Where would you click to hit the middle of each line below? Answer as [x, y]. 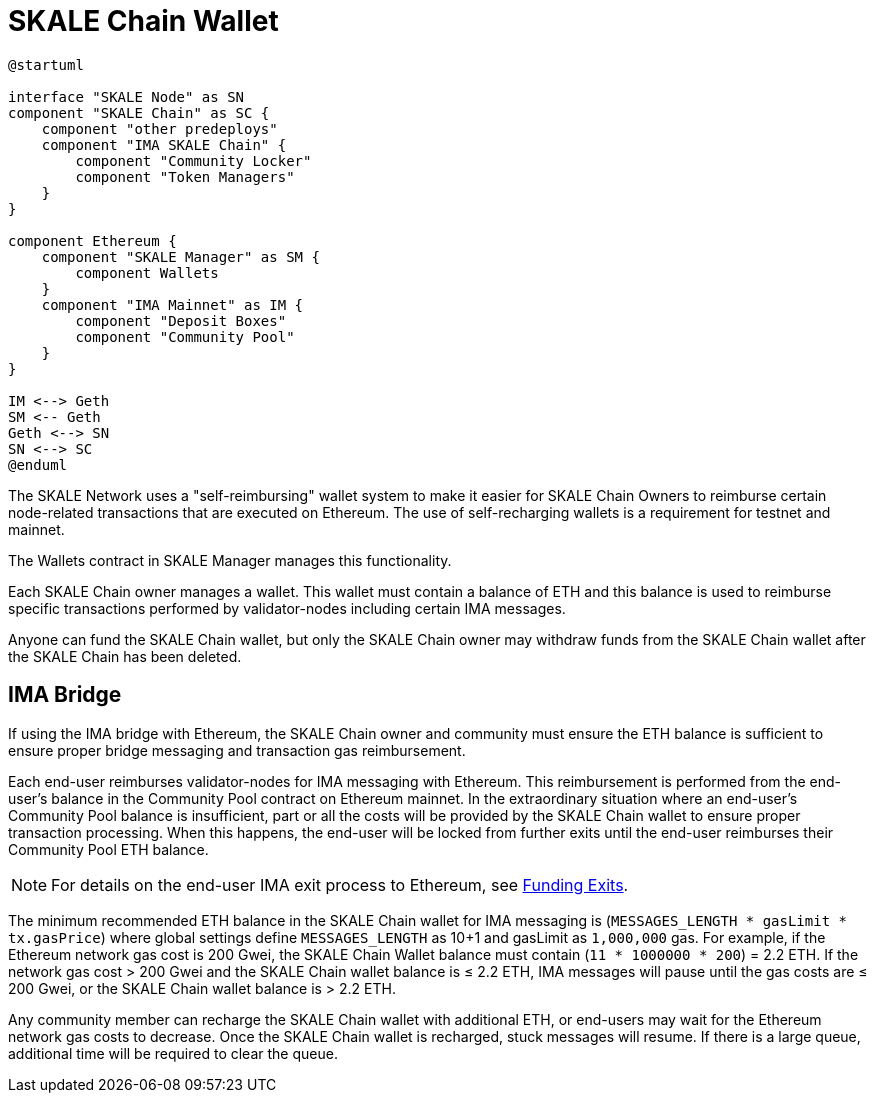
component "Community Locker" [193, 160]
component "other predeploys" [159, 128]
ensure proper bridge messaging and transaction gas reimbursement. [237, 750]
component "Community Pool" [185, 336]
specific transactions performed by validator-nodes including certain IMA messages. [287, 608]
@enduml [38, 464]
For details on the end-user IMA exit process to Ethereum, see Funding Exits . [340, 884]
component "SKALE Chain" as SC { [139, 112]
